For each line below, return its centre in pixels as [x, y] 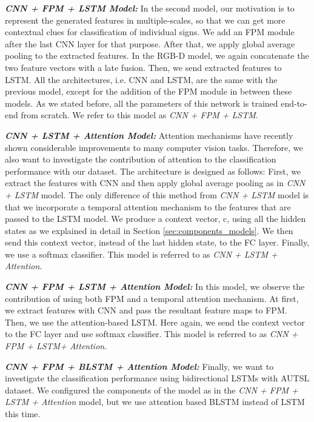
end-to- [294, 103]
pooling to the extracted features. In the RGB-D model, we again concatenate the [157, 55]
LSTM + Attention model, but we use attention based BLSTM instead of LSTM [155, 402]
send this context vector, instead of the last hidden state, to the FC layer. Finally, [157, 242]
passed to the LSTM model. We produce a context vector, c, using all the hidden [155, 219]
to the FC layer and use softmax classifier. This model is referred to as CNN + [152, 334]
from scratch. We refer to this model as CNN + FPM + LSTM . [139, 115]
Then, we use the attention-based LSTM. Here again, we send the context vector [155, 322]
